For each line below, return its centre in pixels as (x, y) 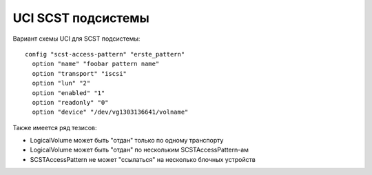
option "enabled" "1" (69, 93)
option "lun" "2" (61, 83)
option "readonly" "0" (70, 102)
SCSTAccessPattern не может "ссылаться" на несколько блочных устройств (143, 159)
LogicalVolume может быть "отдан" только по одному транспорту (127, 141)
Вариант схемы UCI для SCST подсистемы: (76, 39)
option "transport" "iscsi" (80, 73)
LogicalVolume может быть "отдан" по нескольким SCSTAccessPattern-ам (139, 150)
